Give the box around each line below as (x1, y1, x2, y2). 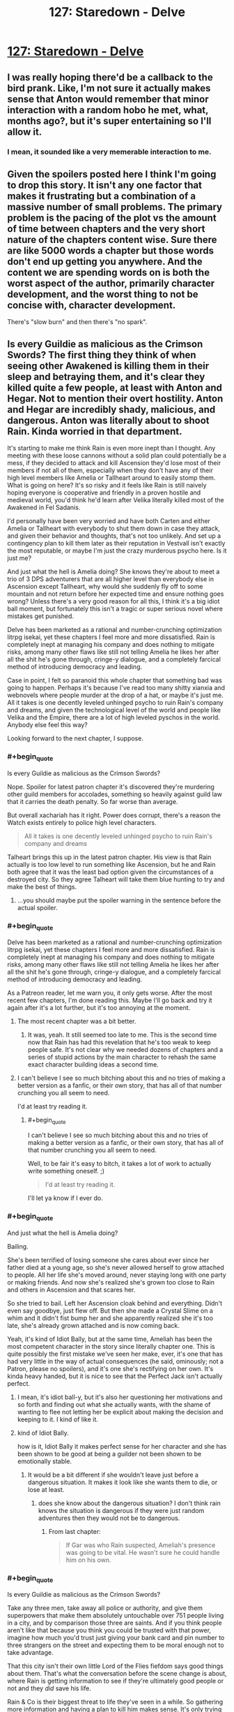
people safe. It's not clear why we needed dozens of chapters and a (27, 1046, 224, 1054)
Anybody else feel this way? (7, 721, 88, 729)
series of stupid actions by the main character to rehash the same (27, 1053, 217, 1062)
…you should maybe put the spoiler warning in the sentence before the (17, 895, 221, 905)
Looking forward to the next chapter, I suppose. (7, 734, 144, 742)
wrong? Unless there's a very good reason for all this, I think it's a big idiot (7, 597, 220, 606)
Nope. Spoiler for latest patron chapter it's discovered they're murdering (7, 782, 214, 791)
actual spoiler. (17, 903, 58, 912)
